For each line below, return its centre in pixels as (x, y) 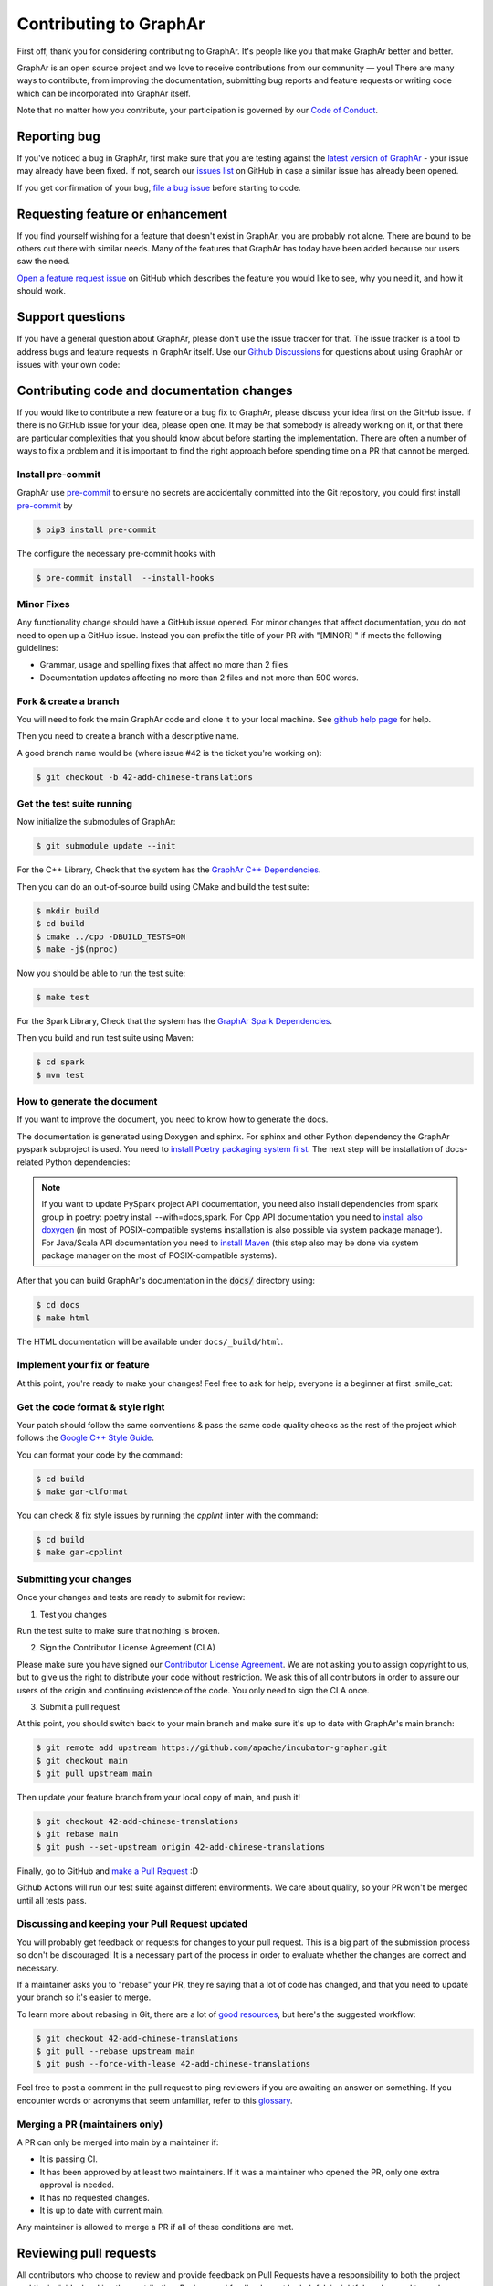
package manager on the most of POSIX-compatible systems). (159, 1255)
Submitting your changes (74, 1579)
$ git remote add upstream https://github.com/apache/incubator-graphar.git (212, 1748)
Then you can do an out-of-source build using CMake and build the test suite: (163, 886)
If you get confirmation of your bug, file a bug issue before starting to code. (159, 187)
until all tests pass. (52, 1900)
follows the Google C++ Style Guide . (86, 1438)
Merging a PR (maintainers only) (90, 2124)
